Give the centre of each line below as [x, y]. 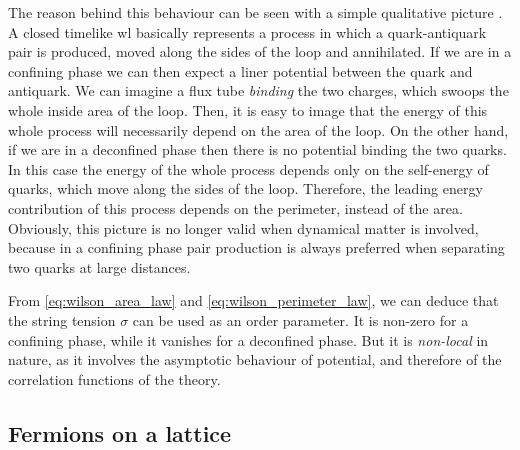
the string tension [62, 319]
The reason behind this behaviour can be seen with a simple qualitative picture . [255, 12]
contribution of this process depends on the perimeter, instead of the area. [235, 207]
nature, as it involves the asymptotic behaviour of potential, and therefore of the [255, 359]
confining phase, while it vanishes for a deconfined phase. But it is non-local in [248, 339]
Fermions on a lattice [120, 432]
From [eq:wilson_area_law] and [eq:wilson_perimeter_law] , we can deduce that [253, 300]
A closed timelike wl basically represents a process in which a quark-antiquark [247, 31]
